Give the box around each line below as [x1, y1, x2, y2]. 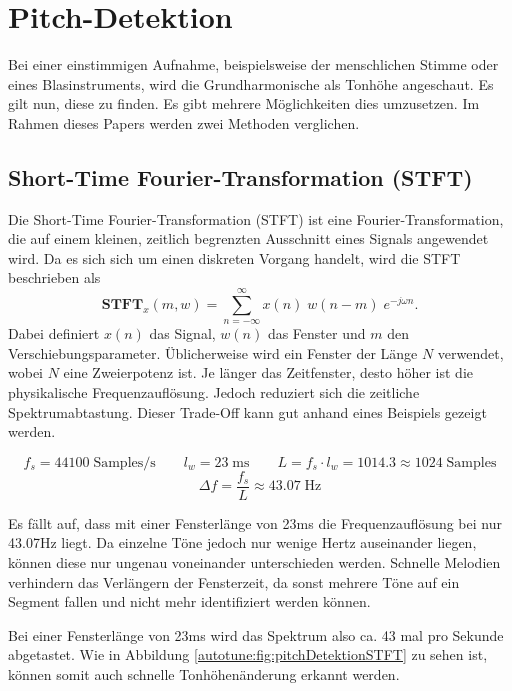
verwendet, [437, 342, 504, 363]
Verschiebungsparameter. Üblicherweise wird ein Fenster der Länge [8, 342, 418, 363]
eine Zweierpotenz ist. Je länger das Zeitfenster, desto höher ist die [63, 362, 473, 383]
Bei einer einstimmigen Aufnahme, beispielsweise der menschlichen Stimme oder [8, 54, 499, 75]
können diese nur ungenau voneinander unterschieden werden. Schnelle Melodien [8, 552, 501, 573]
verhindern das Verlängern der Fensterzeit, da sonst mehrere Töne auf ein [8, 571, 460, 592]
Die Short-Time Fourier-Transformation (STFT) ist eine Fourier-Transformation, [8, 208, 504, 229]
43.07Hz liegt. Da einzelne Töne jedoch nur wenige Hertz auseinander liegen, [8, 532, 477, 553]
